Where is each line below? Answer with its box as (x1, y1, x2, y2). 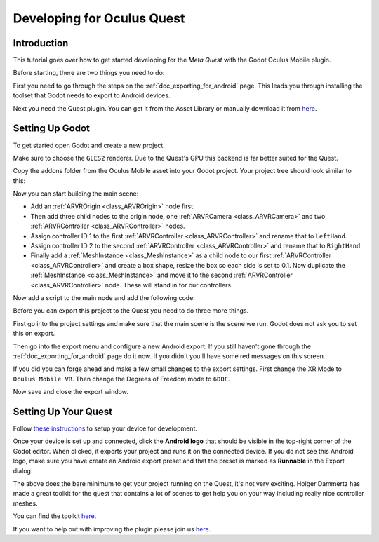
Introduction (13, 37, 69, 49)
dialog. (13, 466, 33, 475)
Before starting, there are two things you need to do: (13, 69, 165, 77)
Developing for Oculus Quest (13, 11, 185, 26)
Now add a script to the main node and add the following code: (13, 294, 196, 302)
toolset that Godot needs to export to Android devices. (13, 91, 171, 100)
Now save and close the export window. (13, 388, 129, 396)
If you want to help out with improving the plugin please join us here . (13, 524, 211, 533)
